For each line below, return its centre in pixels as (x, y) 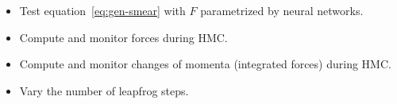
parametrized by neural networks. (282, 10)
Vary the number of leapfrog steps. (104, 90)
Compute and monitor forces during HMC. (123, 37)
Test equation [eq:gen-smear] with (102, 10)
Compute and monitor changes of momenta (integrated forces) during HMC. (205, 64)
